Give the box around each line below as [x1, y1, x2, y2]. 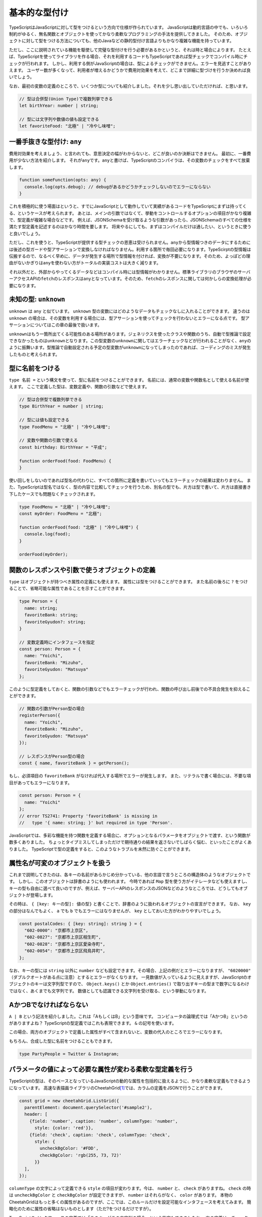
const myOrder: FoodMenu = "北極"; [19, 511, 102, 516]
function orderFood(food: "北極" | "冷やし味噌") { [19, 524, 139, 530]
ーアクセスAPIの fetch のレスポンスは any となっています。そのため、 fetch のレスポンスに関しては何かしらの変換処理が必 [9, 276, 252, 282]
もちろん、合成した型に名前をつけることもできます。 [9, 1038, 115, 1044]
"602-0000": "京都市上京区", [24, 928, 88, 933]
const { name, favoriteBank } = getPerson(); [19, 760, 130, 766]
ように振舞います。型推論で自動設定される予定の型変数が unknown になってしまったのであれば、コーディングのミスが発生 [9, 345, 251, 350]
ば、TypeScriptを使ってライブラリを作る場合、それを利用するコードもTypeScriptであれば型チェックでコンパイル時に [9, 54, 244, 59]
